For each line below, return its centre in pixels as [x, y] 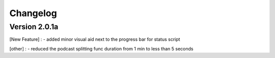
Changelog [33, 13]
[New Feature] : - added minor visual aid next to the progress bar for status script [95, 39]
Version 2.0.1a [34, 27]
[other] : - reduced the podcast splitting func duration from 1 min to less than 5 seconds [101, 48]
